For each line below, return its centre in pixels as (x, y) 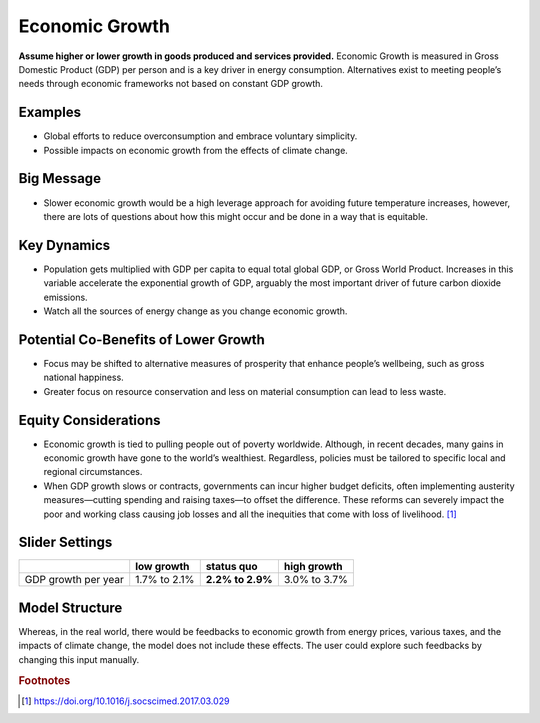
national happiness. (83, 377)
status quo (232, 567)
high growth (313, 567)
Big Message (60, 178)
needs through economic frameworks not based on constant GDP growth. (171, 84)
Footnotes (44, 680)
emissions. (66, 297)
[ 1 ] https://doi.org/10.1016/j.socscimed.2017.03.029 (125, 701)
